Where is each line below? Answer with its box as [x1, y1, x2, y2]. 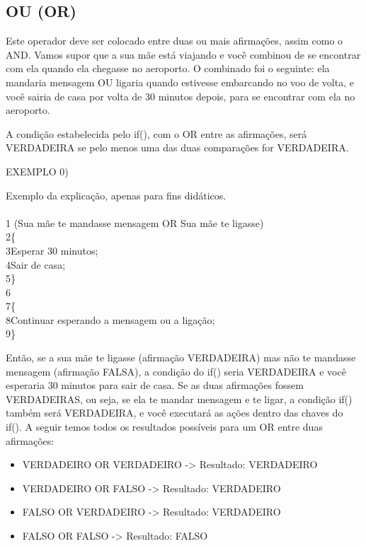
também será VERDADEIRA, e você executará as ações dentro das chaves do [6, 405, 343, 420]
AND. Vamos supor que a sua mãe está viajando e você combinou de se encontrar [6, 47, 361, 62]
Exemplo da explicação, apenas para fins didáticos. [6, 187, 227, 202]
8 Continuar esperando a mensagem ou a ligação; [6, 312, 215, 327]
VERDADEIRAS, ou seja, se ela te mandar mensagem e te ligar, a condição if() [6, 391, 353, 406]
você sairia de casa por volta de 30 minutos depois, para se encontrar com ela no [6, 88, 355, 103]
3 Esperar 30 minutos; [6, 243, 98, 257]
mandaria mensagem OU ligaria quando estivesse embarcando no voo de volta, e [6, 74, 354, 89]
